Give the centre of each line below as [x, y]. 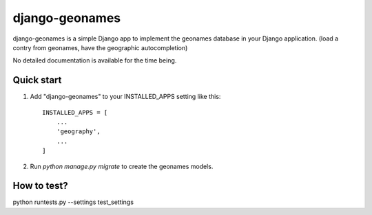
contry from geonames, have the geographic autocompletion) [100, 47]
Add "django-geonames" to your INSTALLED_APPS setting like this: [125, 97]
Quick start [37, 80]
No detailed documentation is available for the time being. [95, 60]
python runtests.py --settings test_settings [73, 202]
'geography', [78, 132]
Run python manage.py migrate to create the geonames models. [122, 166]
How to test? [40, 186]
